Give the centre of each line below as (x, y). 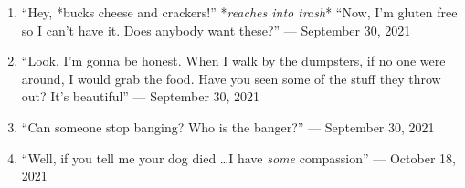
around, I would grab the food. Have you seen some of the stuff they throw (231, 78)
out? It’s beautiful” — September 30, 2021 (141, 96)
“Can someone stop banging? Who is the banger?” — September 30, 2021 (228, 126)
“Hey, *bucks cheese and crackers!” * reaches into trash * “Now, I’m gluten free (239, 12)
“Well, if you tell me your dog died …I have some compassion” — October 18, (238, 157)
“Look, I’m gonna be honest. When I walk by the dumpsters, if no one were (233, 61)
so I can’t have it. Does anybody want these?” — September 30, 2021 (216, 30)
